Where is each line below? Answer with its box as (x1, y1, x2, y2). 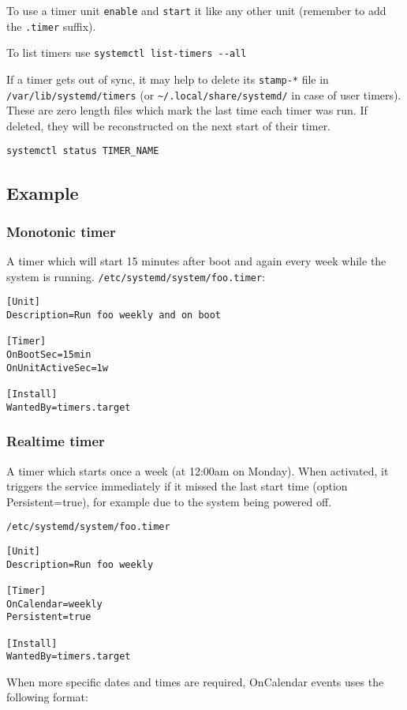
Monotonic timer (6, 221, 116, 241)
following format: (6, 689, 88, 705)
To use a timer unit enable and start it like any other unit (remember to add (6, 2, 386, 18)
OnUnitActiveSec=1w (6, 362, 108, 374)
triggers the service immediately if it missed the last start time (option (6, 478, 348, 494)
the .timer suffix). (6, 17, 96, 34)
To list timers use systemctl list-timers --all (6, 44, 247, 61)
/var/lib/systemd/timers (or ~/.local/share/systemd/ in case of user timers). (6, 86, 401, 103)
